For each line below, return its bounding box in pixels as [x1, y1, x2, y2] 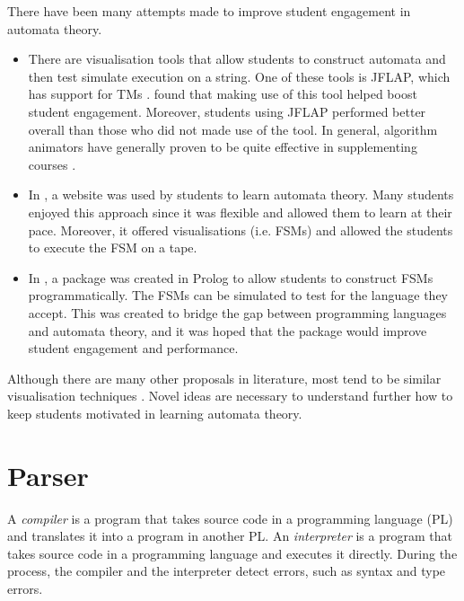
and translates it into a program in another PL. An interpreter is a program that [7, 526, 452, 545]
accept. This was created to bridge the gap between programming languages [28, 303, 447, 322]
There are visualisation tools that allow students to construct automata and [28, 49, 446, 68]
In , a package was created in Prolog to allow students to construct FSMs [28, 268, 433, 287]
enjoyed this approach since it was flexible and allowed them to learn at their [28, 202, 452, 221]
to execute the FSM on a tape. [28, 238, 197, 257]
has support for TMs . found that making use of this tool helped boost [28, 84, 417, 103]
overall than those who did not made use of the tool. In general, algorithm [28, 119, 438, 138]
